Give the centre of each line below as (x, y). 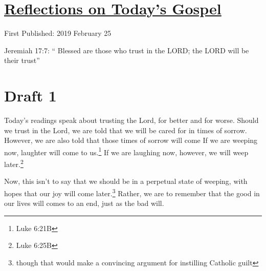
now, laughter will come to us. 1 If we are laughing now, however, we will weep (126, 151)
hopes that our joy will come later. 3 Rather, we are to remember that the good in (132, 192)
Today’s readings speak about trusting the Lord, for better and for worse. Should (131, 120)
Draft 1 (30, 96)
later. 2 (14, 163)
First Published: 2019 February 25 (58, 33)
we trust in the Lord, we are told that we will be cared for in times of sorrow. (126, 130)
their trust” (22, 60)
